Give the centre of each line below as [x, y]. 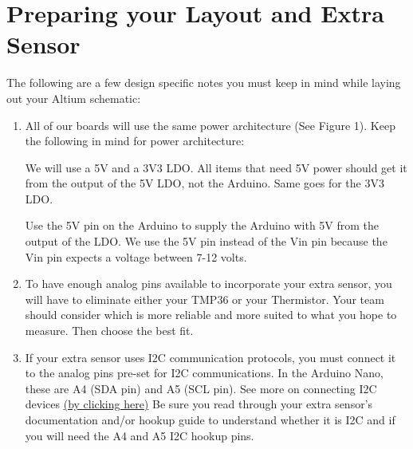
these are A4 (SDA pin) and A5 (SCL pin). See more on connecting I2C [201, 388]
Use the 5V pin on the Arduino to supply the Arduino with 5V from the [202, 225]
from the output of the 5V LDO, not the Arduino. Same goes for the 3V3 [205, 183]
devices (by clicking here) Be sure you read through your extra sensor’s [199, 404]
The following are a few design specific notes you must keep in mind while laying [204, 83]
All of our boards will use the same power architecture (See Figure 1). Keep [210, 125]
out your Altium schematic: [74, 98]
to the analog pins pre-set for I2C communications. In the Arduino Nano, [204, 373]
